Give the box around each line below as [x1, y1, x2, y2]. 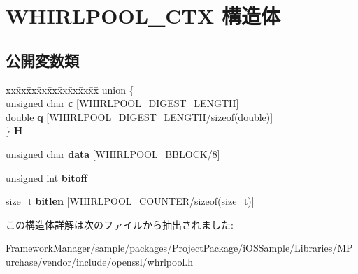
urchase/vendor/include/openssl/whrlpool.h [6, 254, 193, 268]
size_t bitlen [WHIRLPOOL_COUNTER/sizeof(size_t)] [6, 194, 255, 208]
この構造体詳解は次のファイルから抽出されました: [6, 217, 234, 231]
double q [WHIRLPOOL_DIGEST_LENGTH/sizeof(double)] [6, 109, 273, 124]
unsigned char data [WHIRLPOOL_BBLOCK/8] [6, 146, 220, 161]
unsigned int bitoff [6, 170, 87, 185]
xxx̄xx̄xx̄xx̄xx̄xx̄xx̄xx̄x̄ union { [6, 82, 134, 96]
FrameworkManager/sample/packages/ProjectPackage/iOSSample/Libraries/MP [6, 240, 353, 255]
